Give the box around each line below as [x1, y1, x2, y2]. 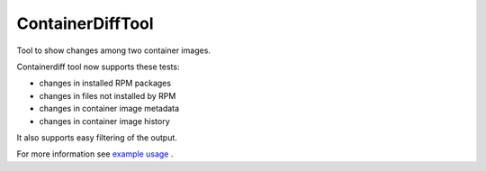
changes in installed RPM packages [39, 77, 171, 89]
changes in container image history [39, 115, 170, 126]
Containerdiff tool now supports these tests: [16, 61, 180, 72]
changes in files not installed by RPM [39, 90, 176, 101]
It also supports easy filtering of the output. [16, 131, 177, 143]
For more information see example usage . [16, 148, 174, 159]
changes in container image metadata [39, 103, 180, 114]
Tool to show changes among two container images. [16, 45, 211, 56]
